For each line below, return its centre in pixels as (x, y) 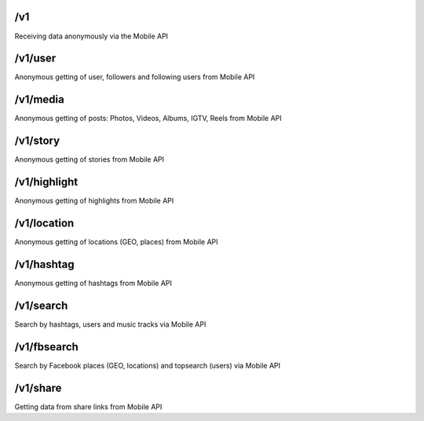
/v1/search (41, 305)
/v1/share (38, 388)
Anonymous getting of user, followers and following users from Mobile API (135, 77)
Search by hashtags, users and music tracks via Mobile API (110, 324)
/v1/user (35, 59)
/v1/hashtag (44, 264)
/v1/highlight (46, 182)
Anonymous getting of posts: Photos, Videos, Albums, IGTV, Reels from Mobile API (148, 119)
